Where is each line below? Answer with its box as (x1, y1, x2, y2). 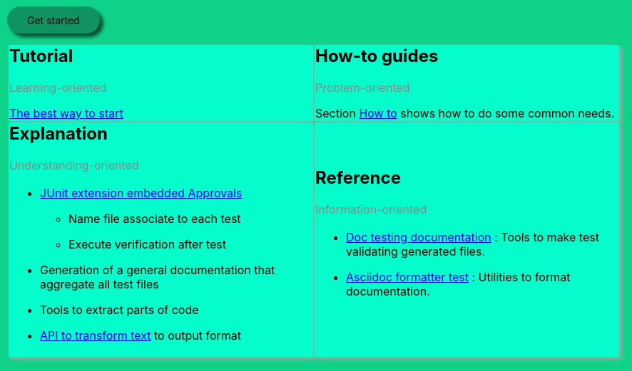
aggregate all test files (40, 276, 159, 291)
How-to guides (315, 46, 439, 66)
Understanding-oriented (9, 157, 139, 172)
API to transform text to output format (40, 328, 242, 343)
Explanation (9, 122, 108, 144)
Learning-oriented (9, 80, 107, 95)
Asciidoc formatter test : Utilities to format (346, 269, 571, 284)
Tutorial (9, 46, 73, 66)
